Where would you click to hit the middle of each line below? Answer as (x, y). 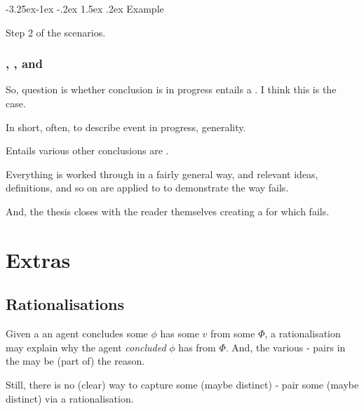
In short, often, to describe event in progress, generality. (126, 127)
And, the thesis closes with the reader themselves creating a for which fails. (168, 211)
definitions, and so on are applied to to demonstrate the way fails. (147, 188)
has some (180, 333)
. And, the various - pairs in (285, 347)
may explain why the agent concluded (86, 347)
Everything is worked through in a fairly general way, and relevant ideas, (162, 174)
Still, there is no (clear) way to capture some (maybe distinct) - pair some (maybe (182, 384)
